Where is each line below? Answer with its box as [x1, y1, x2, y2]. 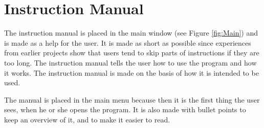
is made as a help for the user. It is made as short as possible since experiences [4, 37, 251, 48]
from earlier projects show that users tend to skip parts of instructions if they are [4, 47, 259, 58]
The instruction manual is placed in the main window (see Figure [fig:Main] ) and [4, 27, 258, 38]
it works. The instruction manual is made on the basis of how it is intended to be [4, 67, 259, 78]
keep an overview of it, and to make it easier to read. [4, 114, 170, 124]
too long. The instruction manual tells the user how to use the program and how [4, 57, 257, 68]
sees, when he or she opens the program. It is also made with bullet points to [4, 104, 246, 115]
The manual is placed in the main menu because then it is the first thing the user [4, 94, 260, 105]
